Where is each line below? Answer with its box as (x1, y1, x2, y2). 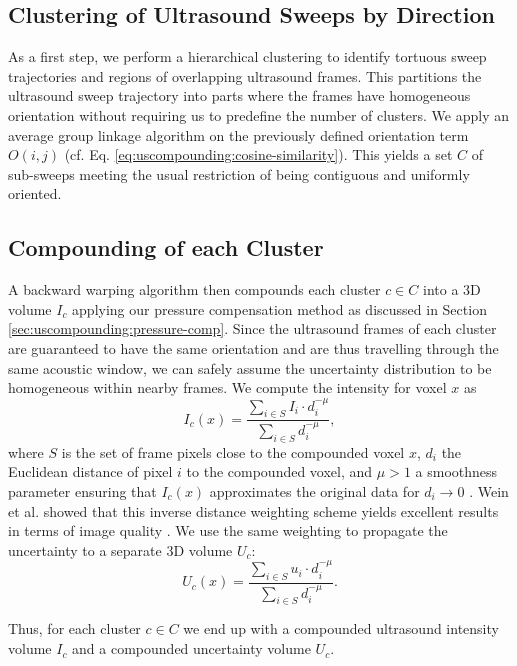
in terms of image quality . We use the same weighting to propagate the (8, 520, 448, 541)
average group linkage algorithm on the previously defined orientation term (8, 124, 469, 145)
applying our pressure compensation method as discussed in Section (72, 298, 487, 319)
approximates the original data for (209, 481, 420, 501)
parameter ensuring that (8, 481, 157, 501)
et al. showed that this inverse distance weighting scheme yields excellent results (8, 500, 499, 521)
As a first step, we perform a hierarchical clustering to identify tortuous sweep (8, 46, 487, 67)
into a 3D (422, 279, 481, 300)
